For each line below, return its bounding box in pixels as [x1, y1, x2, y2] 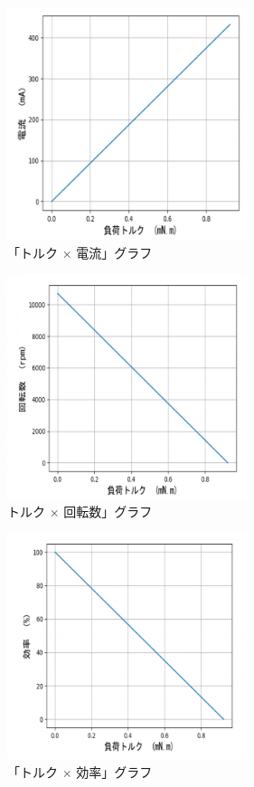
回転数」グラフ [63, 502, 153, 521]
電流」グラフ [76, 242, 153, 261]
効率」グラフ [76, 763, 153, 782]
